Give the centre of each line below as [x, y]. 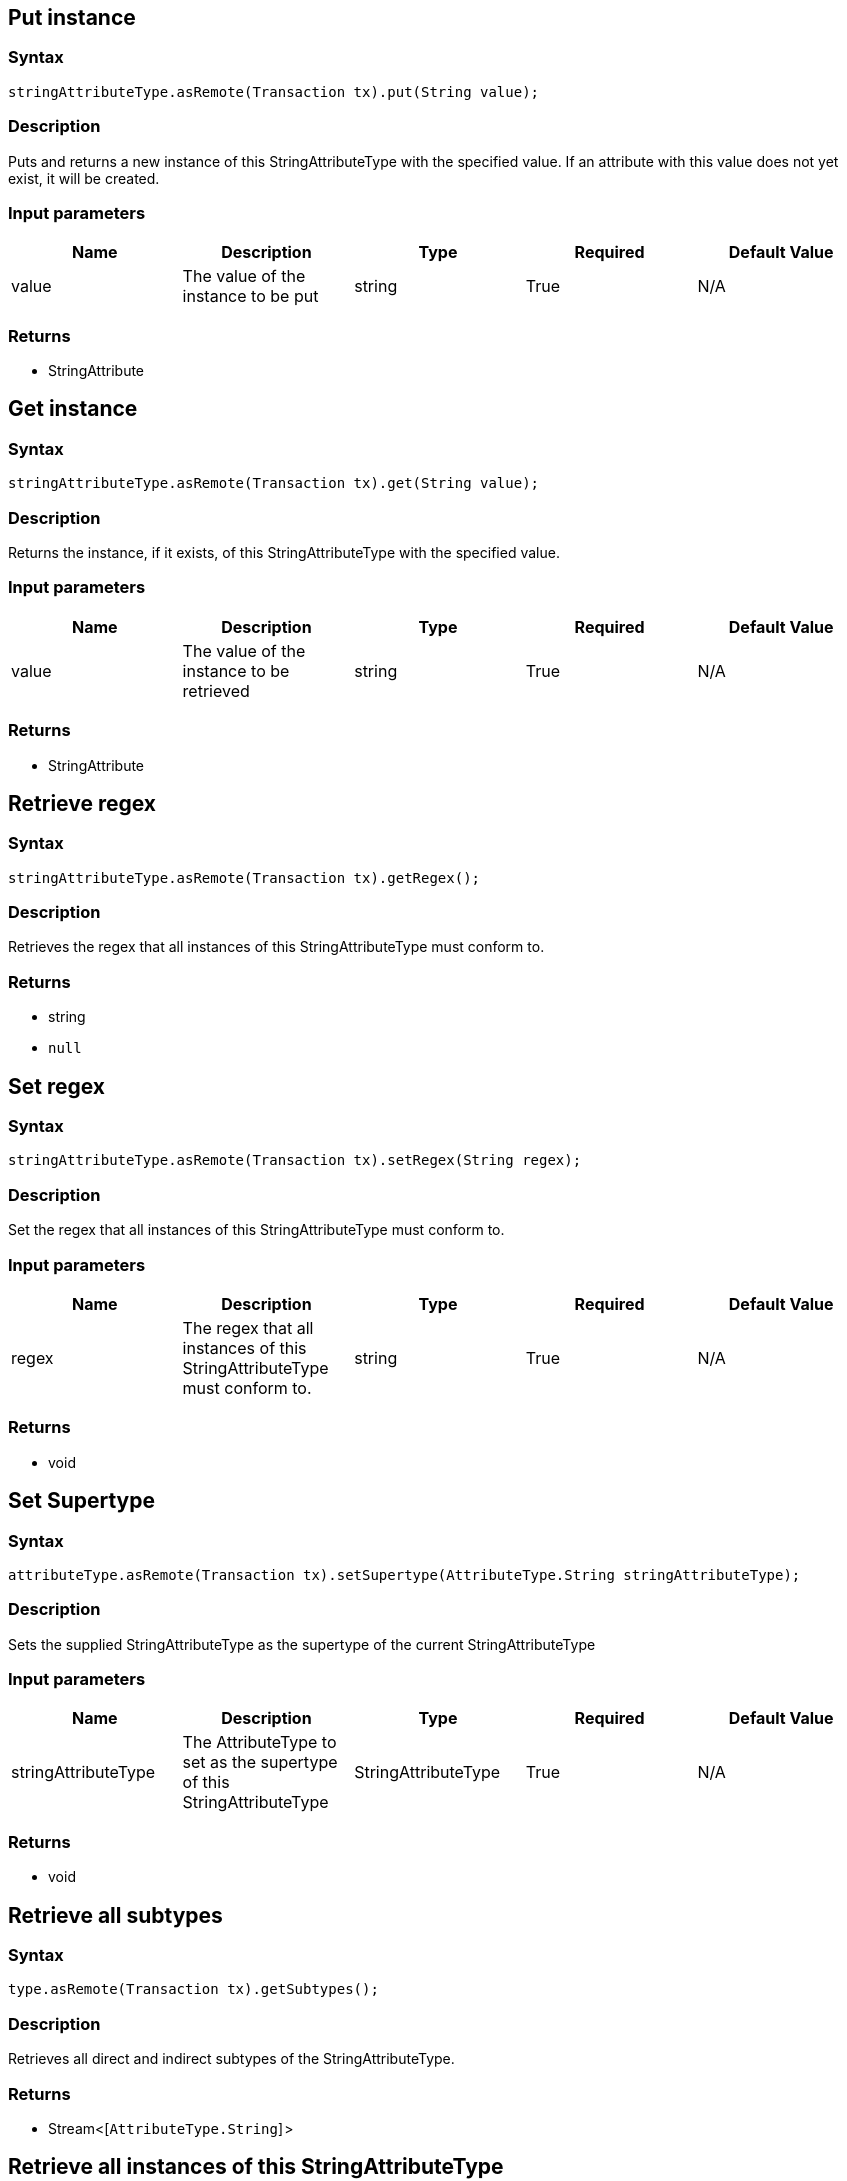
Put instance [72, 17]
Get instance [73, 409]
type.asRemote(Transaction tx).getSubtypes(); [193, 1989]
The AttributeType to [259, 1742]
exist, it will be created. [84, 178]
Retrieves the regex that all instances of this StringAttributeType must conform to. [276, 947]
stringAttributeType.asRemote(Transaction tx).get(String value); [274, 483]
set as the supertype [260, 1762]
